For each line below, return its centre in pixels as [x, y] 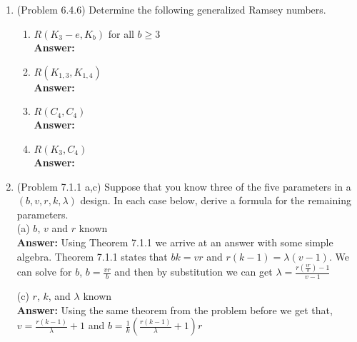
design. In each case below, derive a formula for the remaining [216, 200]
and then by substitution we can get [193, 272]
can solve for [44, 272]
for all [121, 33]
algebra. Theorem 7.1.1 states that [92, 256]
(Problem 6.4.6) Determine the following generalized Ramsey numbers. [171, 9]
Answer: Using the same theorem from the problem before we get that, [175, 310]
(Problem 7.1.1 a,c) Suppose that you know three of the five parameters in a [184, 186]
